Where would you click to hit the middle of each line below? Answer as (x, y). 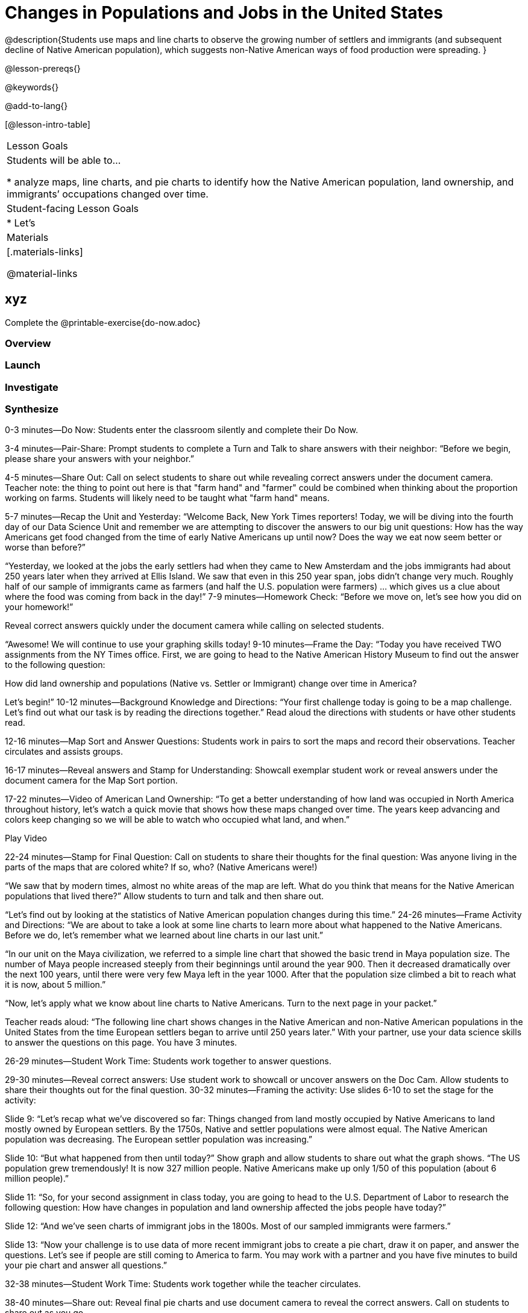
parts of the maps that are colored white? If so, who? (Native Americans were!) (161, 867)
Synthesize (32, 409)
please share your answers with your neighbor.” (99, 459)
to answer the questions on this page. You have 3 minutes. (121, 1043)
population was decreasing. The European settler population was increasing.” (159, 1140)
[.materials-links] (45, 251)
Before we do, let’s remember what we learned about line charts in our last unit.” (164, 935)
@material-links (42, 273)
